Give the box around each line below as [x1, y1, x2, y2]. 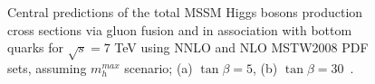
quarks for [7, 38, 64, 57]
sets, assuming [7, 58, 87, 77]
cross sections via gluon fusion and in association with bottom [7, 20, 352, 39]
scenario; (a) [124, 58, 193, 77]
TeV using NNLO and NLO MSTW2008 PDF [114, 38, 369, 57]
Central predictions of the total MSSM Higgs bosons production [7, 3, 363, 21]
